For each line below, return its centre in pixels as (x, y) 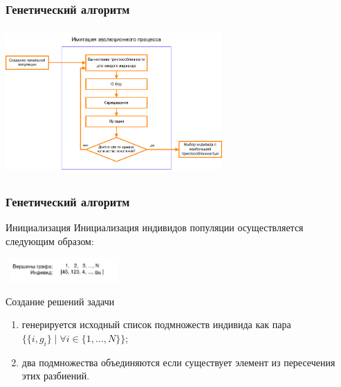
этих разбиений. (56, 376)
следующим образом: (50, 241)
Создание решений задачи (60, 301)
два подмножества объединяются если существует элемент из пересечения (178, 362)
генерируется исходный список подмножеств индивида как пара (156, 324)
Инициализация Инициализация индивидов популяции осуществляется (155, 227)
